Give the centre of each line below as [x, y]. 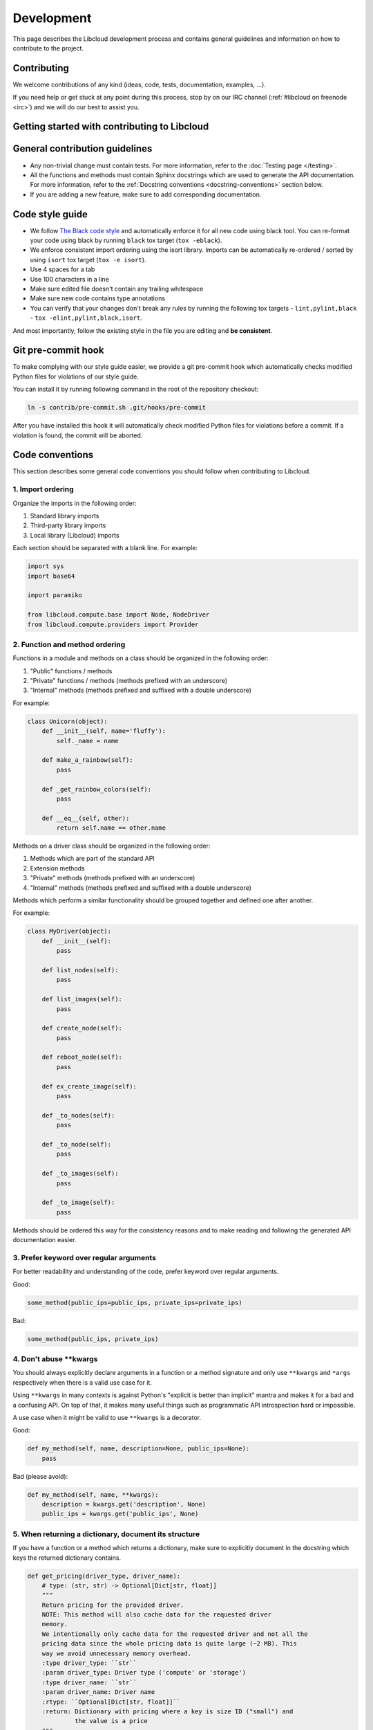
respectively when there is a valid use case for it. [82, 1382]
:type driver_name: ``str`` [89, 1682]
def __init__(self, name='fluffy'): [104, 731]
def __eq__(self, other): [86, 818]
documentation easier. [45, 1240]
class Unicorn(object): [68, 721]
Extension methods [58, 868]
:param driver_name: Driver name [98, 1692]
